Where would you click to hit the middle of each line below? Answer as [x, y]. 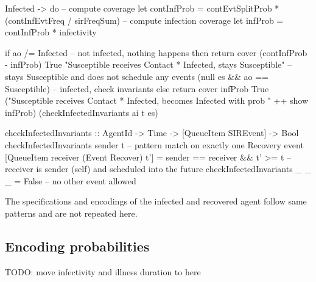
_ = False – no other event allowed [71, 180]
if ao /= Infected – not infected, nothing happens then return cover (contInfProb [156, 52]
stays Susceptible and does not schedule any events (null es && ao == [137, 76]
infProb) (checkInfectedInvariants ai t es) [82, 112]
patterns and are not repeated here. [71, 213]
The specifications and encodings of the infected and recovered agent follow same [156, 201]
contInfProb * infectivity [51, 32]
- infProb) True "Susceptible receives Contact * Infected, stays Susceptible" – [149, 64]
